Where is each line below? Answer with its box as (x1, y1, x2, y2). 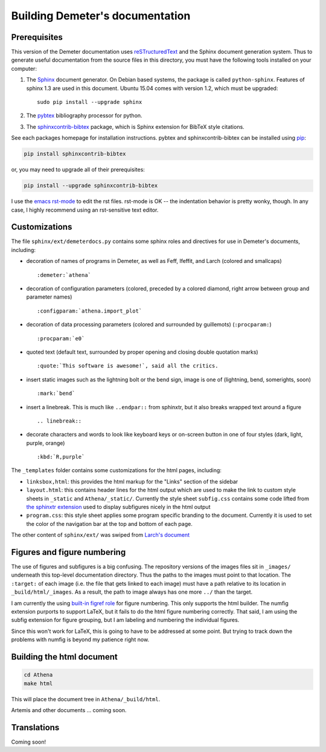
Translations (11, 722, 60, 733)
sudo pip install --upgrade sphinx (37, 99, 142, 106)
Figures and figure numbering (11, 547, 126, 557)
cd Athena (24, 672, 53, 678)
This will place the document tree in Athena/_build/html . (11, 695, 161, 702)
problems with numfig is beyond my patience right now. (11, 636, 150, 643)
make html (24, 680, 53, 687)
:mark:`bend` (37, 390, 75, 397)
